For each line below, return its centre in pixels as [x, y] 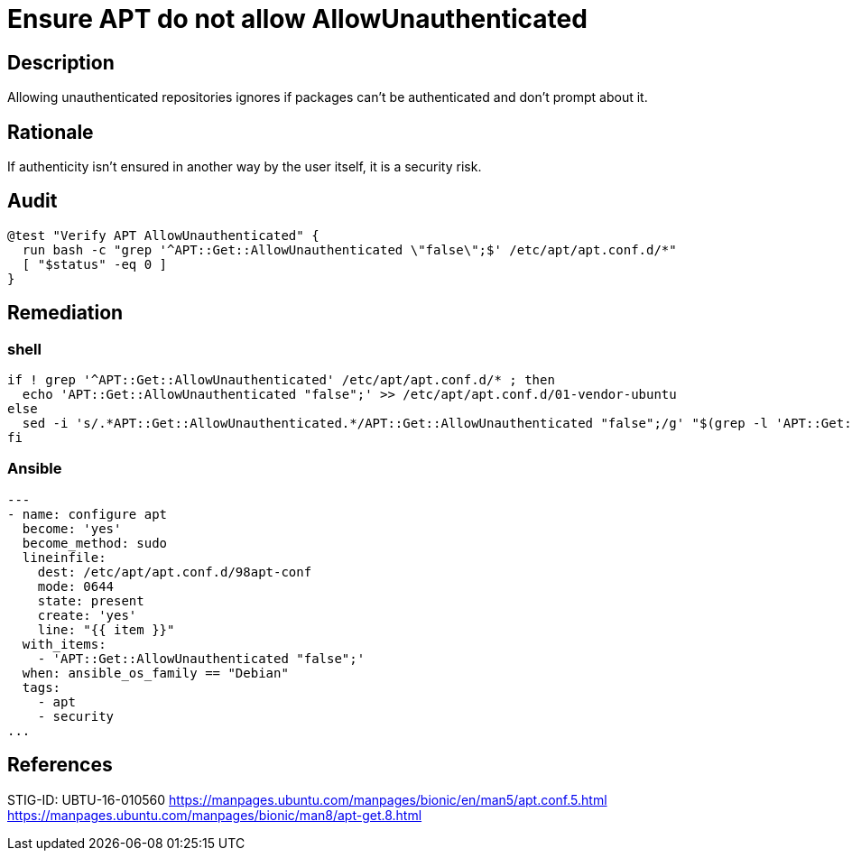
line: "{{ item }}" [106, 629]
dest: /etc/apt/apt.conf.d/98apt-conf [175, 572]
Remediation [65, 313]
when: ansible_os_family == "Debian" [155, 673]
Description [61, 62]
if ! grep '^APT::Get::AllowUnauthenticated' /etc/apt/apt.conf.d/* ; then [281, 380]
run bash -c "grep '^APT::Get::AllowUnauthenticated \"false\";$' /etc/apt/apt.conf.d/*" [349, 249]
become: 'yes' [72, 528]
